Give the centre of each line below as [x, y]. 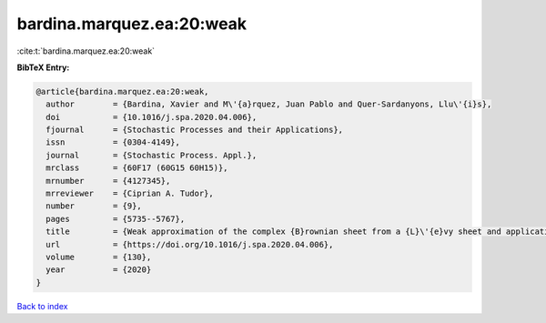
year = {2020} [99, 270]
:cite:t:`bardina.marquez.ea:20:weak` [86, 51]
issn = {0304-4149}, [113, 142]
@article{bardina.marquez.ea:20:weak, [122, 91]
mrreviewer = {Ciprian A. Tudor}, [130, 194]
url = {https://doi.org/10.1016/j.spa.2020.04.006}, [190, 244]
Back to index [42, 306]
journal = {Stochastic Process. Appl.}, [152, 155]
